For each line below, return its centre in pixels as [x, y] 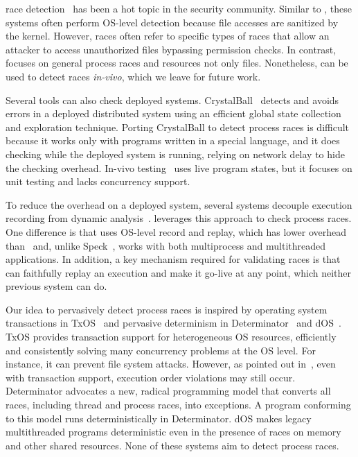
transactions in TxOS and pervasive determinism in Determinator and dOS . [173, 323]
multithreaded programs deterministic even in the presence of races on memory [173, 432]
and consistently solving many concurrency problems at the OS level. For [161, 350]
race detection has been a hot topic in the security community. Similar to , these [179, 8]
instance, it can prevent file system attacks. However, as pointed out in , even [171, 364]
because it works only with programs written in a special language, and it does [173, 140]
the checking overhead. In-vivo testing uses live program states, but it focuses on [179, 167]
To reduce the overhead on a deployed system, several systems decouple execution [179, 204]
